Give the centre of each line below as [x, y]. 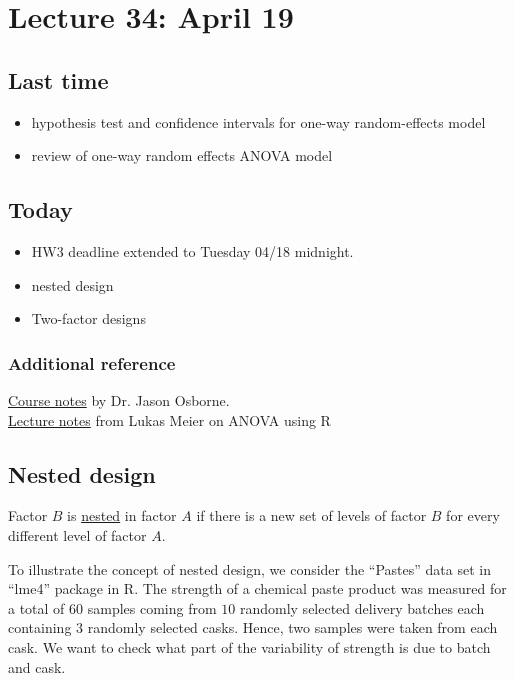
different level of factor [77, 534]
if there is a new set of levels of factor [311, 515]
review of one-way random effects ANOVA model [182, 155]
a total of [36, 607]
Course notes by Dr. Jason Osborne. [119, 399]
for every [473, 515]
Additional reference [92, 362]
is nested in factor [122, 515]
